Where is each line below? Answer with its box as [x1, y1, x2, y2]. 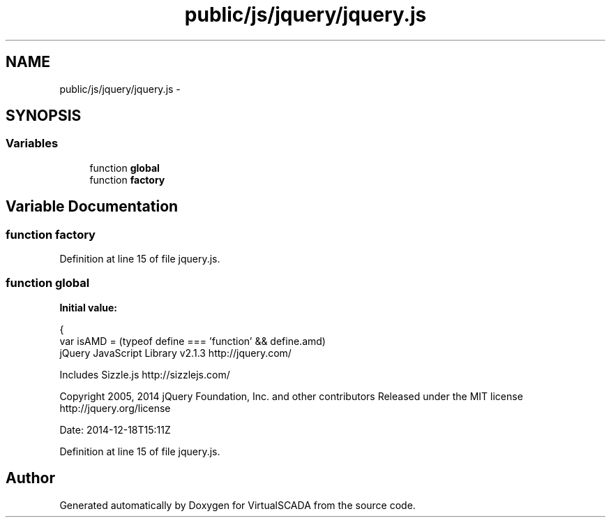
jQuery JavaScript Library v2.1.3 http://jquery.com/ [59, 346, 292, 359]
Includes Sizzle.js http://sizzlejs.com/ [59, 368, 230, 381]
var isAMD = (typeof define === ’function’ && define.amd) [59, 334, 326, 347]
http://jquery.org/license [59, 402, 171, 414]
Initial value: [59, 301, 117, 314]
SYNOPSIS [6, 107, 82, 125]
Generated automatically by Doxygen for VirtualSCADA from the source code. [59, 499, 416, 511]
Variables [6, 136, 59, 151]
